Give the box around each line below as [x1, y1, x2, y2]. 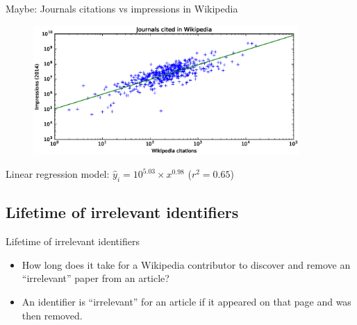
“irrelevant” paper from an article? [22, 271, 169, 285]
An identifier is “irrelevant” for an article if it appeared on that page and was [22, 294, 351, 308]
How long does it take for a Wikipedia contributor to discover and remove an [22, 257, 351, 272]
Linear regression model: [6, 167, 110, 181]
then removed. [22, 308, 83, 322]
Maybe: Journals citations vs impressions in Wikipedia [6, 1, 238, 15]
